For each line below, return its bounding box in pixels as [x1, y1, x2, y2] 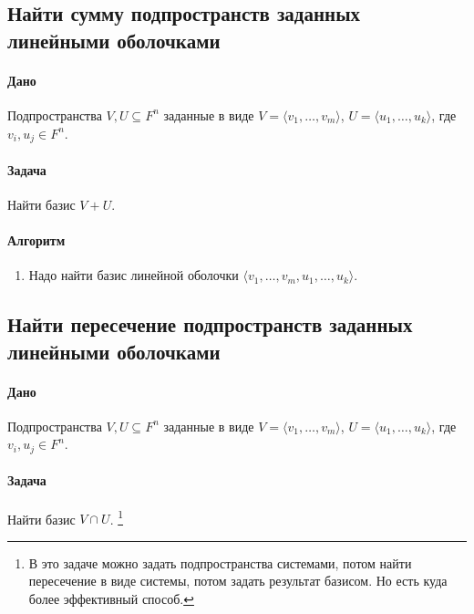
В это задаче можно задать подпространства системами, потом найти [28, 553, 412, 572]
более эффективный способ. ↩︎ [28, 589, 194, 609]
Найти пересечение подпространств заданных [7, 310, 413, 338]
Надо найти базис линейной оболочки [28, 265, 239, 285]
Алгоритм [7, 231, 66, 249]
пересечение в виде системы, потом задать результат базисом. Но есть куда [28, 571, 448, 590]
